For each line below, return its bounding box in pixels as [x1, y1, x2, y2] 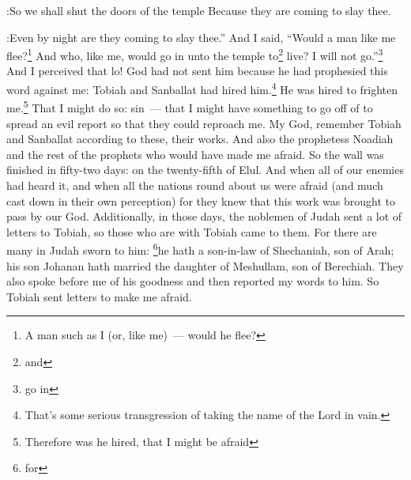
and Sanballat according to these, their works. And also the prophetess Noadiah [6, 130, 394, 147]
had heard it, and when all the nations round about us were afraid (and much [6, 176, 383, 193]
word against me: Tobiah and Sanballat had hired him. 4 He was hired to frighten [6, 79, 398, 97]
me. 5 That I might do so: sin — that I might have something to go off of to [6, 97, 373, 115]
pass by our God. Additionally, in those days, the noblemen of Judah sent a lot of [6, 208, 402, 225]
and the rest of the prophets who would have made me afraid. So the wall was [6, 146, 384, 162]
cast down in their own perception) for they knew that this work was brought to [6, 192, 395, 209]
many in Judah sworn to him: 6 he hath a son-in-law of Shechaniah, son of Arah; [6, 240, 394, 258]
